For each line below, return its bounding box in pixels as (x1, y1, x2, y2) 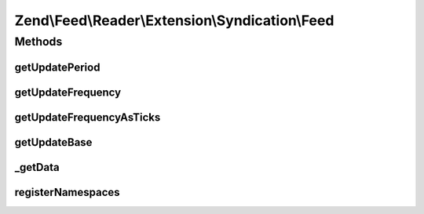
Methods (14, 34, 63, 49)
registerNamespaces (14, 185, 121, 199)
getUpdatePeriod (14, 60, 101, 74)
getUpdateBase (14, 136, 93, 149)
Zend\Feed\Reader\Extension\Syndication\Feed (14, 12, 334, 29)
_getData (14, 161, 60, 174)
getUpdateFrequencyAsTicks (14, 111, 161, 124)
